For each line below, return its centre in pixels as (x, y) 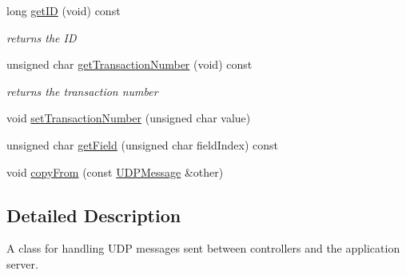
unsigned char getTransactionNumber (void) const (129, 64)
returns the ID (42, 37)
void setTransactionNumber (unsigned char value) (129, 118)
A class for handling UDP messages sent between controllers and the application (203, 248)
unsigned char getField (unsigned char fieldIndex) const (143, 144)
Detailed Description (94, 215)
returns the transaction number (82, 91)
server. (22, 263)
